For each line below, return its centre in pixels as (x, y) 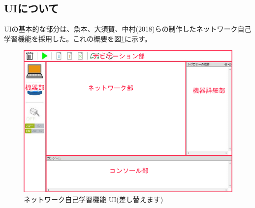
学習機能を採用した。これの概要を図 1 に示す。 (78, 38)
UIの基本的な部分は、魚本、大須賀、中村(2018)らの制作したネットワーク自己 (128, 29)
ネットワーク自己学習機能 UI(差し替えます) (94, 199)
